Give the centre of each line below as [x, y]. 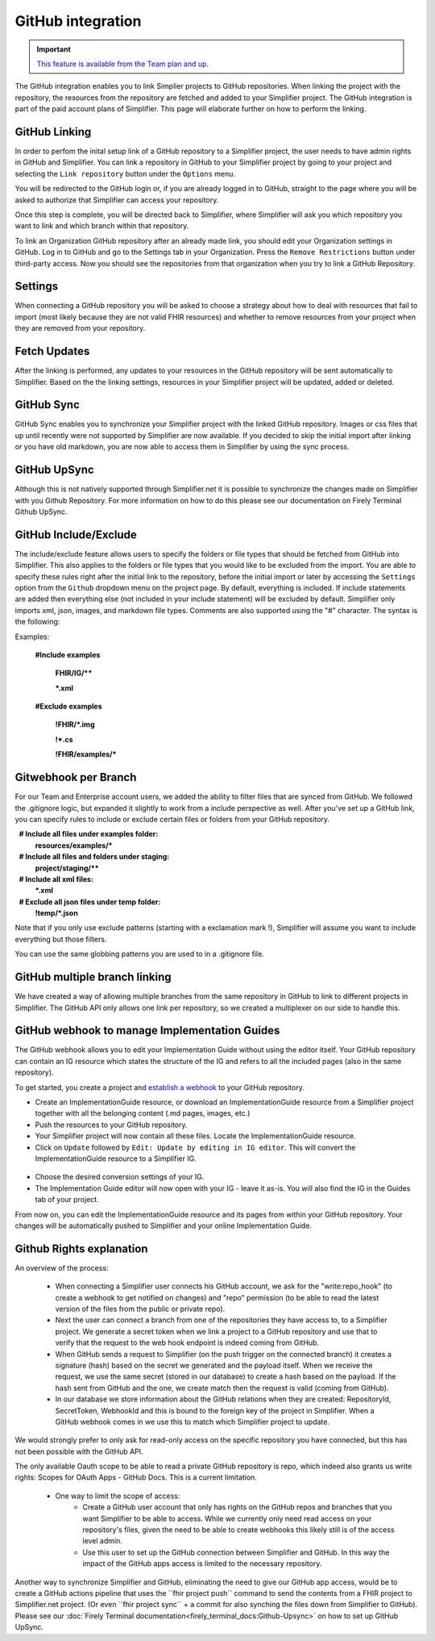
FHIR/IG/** [74, 673]
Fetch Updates [52, 351]
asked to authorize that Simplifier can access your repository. [117, 200]
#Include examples [68, 654]
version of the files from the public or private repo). [140, 1309]
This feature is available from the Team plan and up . [123, 64]
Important [54, 49]
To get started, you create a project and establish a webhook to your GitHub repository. [160, 1087]
